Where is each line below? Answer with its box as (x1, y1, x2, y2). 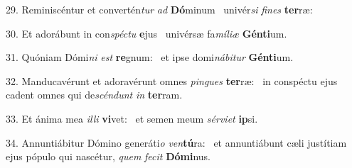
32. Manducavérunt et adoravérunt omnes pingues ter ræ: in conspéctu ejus (6, 73, 338, 88)
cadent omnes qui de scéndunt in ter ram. (6, 87, 183, 102)
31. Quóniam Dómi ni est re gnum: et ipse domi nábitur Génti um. (6, 50, 294, 65)
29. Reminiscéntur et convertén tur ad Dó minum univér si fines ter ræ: (6, 2, 313, 16)
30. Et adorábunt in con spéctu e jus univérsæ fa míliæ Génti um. (6, 26, 287, 40)
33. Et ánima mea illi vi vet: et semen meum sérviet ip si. (6, 111, 258, 125)
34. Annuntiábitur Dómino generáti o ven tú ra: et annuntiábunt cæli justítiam (6, 135, 347, 150)
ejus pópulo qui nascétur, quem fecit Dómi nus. (6, 149, 210, 164)
